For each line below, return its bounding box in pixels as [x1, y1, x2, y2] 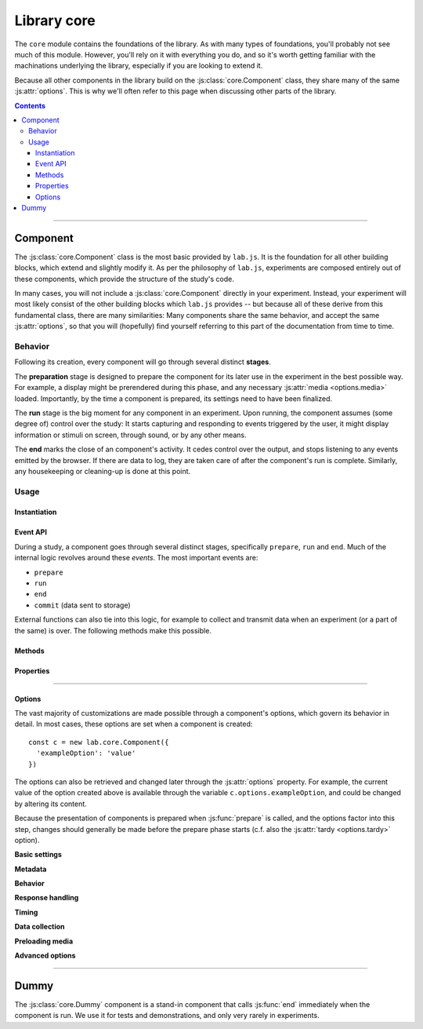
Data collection [14, 922, 66, 932]
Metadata [14, 864, 47, 874]
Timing [14, 907, 38, 917]
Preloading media [14, 936, 74, 946]
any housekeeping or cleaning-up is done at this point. [14, 466, 191, 476]
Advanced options [14, 951, 76, 961]
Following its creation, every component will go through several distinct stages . [14, 357, 272, 367]
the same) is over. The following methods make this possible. [14, 626, 211, 635]
